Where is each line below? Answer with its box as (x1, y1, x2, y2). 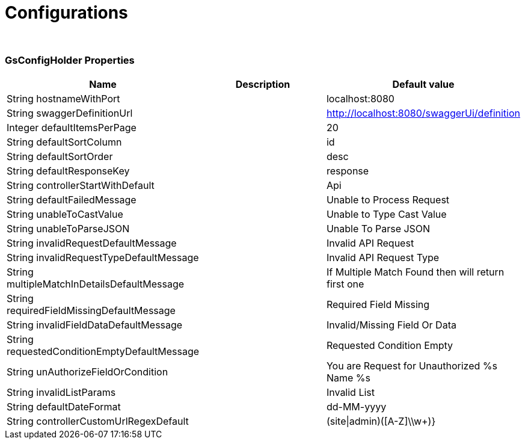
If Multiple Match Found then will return (326, 265, 505, 278)
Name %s (326, 371, 370, 384)
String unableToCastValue (7, 208, 123, 220)
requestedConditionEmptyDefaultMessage (7, 345, 200, 357)
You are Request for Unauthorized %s (326, 359, 497, 372)
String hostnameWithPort (7, 92, 120, 105)
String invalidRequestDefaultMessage (7, 236, 177, 249)
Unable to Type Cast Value (326, 208, 447, 220)
